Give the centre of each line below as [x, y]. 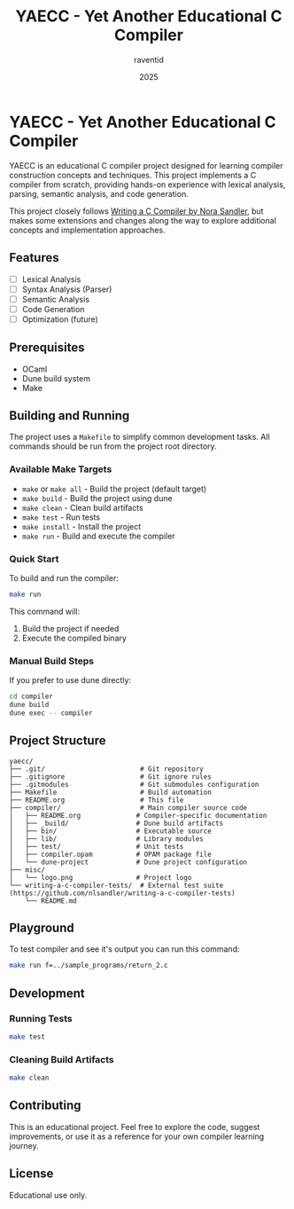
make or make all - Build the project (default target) [114, 489]
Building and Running [70, 416]
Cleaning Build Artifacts [62, 1059]
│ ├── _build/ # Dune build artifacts [116, 823]
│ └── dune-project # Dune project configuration [128, 862]
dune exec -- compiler [51, 713]
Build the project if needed [70, 628]
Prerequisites [47, 348]
